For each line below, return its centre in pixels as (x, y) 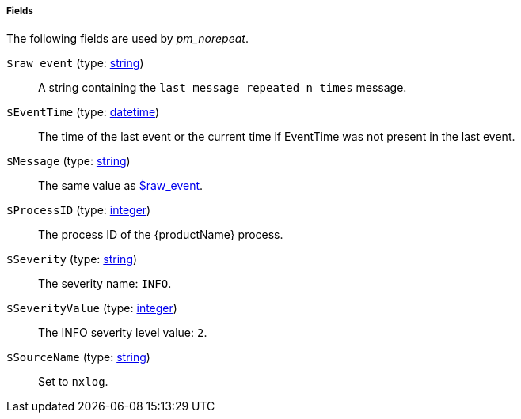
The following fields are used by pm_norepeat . (127, 39)
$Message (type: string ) (68, 161)
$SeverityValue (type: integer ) (92, 308)
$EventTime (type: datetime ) (83, 112)
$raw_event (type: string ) (75, 63)
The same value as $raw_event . (121, 186)
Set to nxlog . (73, 382)
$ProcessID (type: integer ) (79, 210)
